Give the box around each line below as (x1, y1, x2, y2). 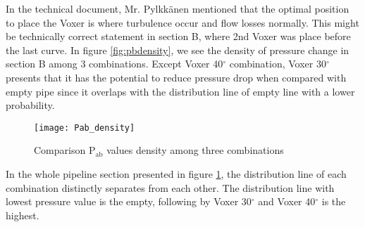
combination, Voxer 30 (229, 56, 326, 71)
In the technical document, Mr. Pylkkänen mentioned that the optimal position (6, 1, 349, 15)
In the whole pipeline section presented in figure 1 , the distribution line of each (6, 167, 347, 181)
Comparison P (34, 143, 96, 157)
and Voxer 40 (258, 194, 316, 209)
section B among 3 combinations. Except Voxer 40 (6, 56, 223, 71)
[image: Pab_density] (34, 122, 135, 133)
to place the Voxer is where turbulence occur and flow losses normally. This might (6, 15, 359, 30)
